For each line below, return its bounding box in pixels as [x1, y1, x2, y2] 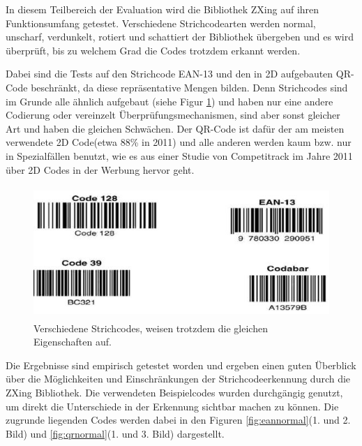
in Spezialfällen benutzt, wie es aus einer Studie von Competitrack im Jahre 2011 [6, 148, 353, 163]
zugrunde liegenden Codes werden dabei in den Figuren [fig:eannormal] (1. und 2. [6, 412, 351, 427]
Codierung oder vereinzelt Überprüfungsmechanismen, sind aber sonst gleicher [6, 107, 340, 122]
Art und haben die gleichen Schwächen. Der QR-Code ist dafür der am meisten [6, 121, 345, 135]
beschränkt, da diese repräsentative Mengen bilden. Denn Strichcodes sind [31, 80, 348, 94]
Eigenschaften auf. [33, 334, 112, 349]
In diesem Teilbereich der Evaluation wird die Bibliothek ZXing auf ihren [6, 2, 319, 16]
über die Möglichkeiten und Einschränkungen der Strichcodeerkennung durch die [6, 371, 351, 386]
